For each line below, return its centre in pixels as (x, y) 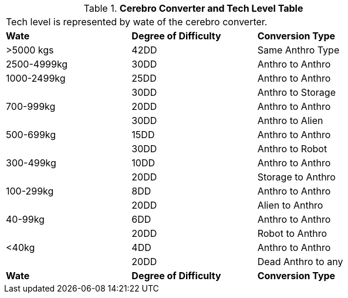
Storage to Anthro (296, 177)
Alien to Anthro (290, 205)
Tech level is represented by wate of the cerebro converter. (137, 22)
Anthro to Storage (296, 92)
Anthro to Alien (290, 120)
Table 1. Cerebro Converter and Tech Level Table (193, 8)
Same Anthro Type (298, 50)
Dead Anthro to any (300, 262)
